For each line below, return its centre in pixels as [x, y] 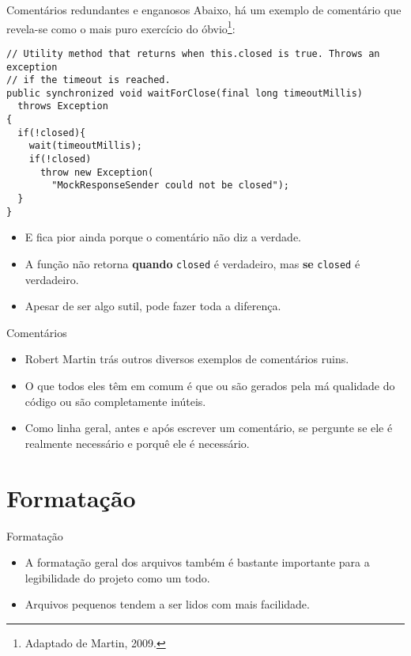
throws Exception [63, 106]
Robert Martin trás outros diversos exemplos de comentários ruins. [187, 359]
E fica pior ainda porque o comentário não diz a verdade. [163, 237]
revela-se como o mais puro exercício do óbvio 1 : [121, 27]
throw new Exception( [97, 172]
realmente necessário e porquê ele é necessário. [137, 443]
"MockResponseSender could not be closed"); [170, 186]
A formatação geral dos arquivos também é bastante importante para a [197, 562]
